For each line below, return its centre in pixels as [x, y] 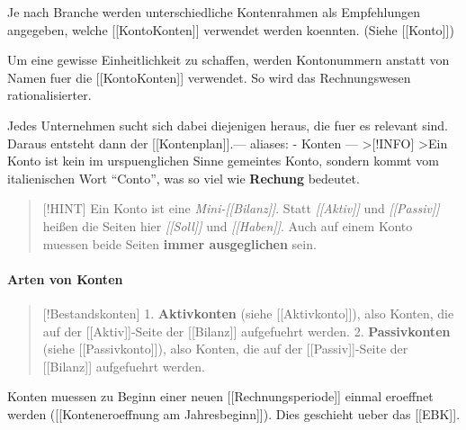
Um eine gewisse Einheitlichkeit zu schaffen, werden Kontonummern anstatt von [229, 60]
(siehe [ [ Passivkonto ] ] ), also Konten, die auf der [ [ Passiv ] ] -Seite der [225, 349]
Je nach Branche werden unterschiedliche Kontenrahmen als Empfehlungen [214, 12]
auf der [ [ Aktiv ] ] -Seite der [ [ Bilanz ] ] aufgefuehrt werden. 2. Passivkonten [246, 331]
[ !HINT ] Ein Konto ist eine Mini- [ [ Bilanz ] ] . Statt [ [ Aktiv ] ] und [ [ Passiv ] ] [241, 208]
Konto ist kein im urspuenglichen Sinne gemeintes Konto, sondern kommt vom [223, 161]
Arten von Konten [65, 278]
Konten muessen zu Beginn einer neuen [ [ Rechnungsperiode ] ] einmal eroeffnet [220, 396]
